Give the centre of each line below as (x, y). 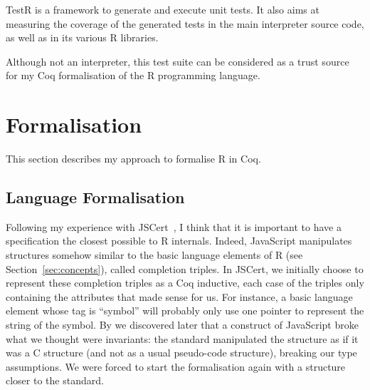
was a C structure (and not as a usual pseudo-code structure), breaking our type (181, 353)
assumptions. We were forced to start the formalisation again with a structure (176, 366)
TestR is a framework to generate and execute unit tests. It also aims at (163, 9)
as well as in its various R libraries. (82, 37)
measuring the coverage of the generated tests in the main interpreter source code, (185, 23)
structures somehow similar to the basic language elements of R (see (154, 255)
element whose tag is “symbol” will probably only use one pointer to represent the (185, 311)
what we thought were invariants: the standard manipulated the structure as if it (182, 338)
